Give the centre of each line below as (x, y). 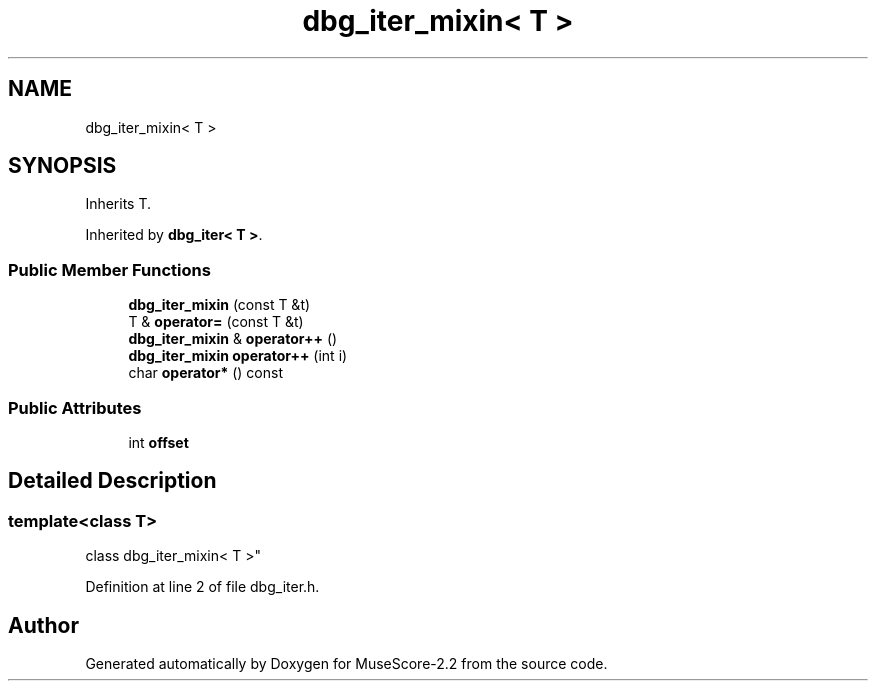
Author (43, 625)
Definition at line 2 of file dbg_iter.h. (202, 587)
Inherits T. (118, 204)
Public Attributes (75, 407)
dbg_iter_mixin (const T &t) (219, 305)
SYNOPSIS (62, 166)
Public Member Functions (109, 269)
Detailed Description (112, 481)
